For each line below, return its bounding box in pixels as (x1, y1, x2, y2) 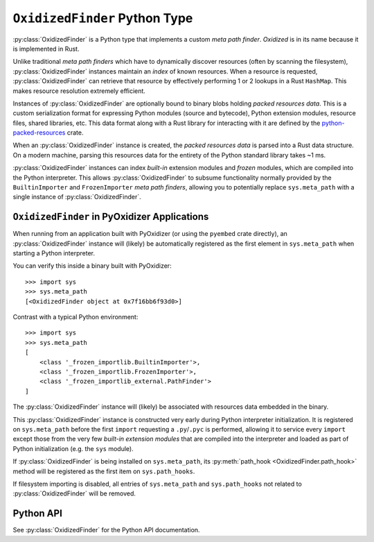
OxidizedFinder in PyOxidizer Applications (12, 211, 209, 223)
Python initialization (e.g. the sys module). (12, 444, 134, 452)
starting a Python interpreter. (12, 249, 95, 257)
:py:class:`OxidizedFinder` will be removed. (12, 489, 136, 498)
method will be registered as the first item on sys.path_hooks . (12, 467, 195, 475)
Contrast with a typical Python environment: (12, 313, 139, 321)
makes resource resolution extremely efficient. (12, 87, 145, 95)
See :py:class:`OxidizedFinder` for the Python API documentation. (12, 526, 200, 534)
